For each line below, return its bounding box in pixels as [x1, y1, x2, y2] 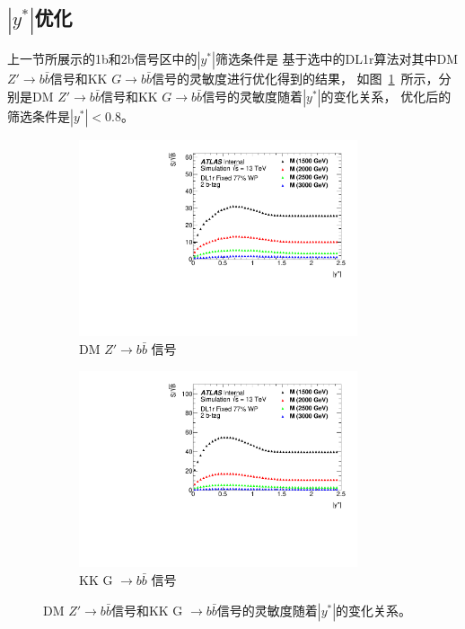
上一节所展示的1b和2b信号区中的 [7, 49, 197, 68]
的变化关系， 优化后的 [320, 86, 452, 105]
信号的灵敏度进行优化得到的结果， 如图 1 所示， [151, 69, 439, 88]
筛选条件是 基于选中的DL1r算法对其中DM [215, 49, 459, 68]
